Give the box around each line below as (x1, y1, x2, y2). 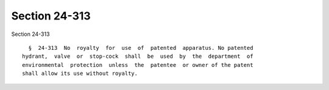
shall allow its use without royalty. (22, 70, 138, 77)
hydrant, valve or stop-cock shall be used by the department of (22, 53, 253, 60)
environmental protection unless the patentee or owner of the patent (22, 61, 253, 68)
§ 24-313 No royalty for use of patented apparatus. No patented (28, 44, 253, 51)
